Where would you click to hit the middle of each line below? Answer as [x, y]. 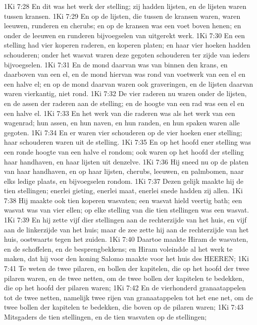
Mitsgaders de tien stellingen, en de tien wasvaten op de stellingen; [105, 317]
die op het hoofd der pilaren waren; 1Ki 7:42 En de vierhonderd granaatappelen [125, 288]
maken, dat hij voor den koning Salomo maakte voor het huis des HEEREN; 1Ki [127, 258]
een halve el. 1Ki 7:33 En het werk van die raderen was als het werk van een [120, 113]
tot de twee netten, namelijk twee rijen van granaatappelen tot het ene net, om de [128, 297]
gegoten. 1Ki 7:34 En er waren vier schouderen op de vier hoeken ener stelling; [123, 132]
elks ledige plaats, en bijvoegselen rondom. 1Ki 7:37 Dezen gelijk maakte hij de [124, 181]
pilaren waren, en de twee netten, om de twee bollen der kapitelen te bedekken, [124, 278]
